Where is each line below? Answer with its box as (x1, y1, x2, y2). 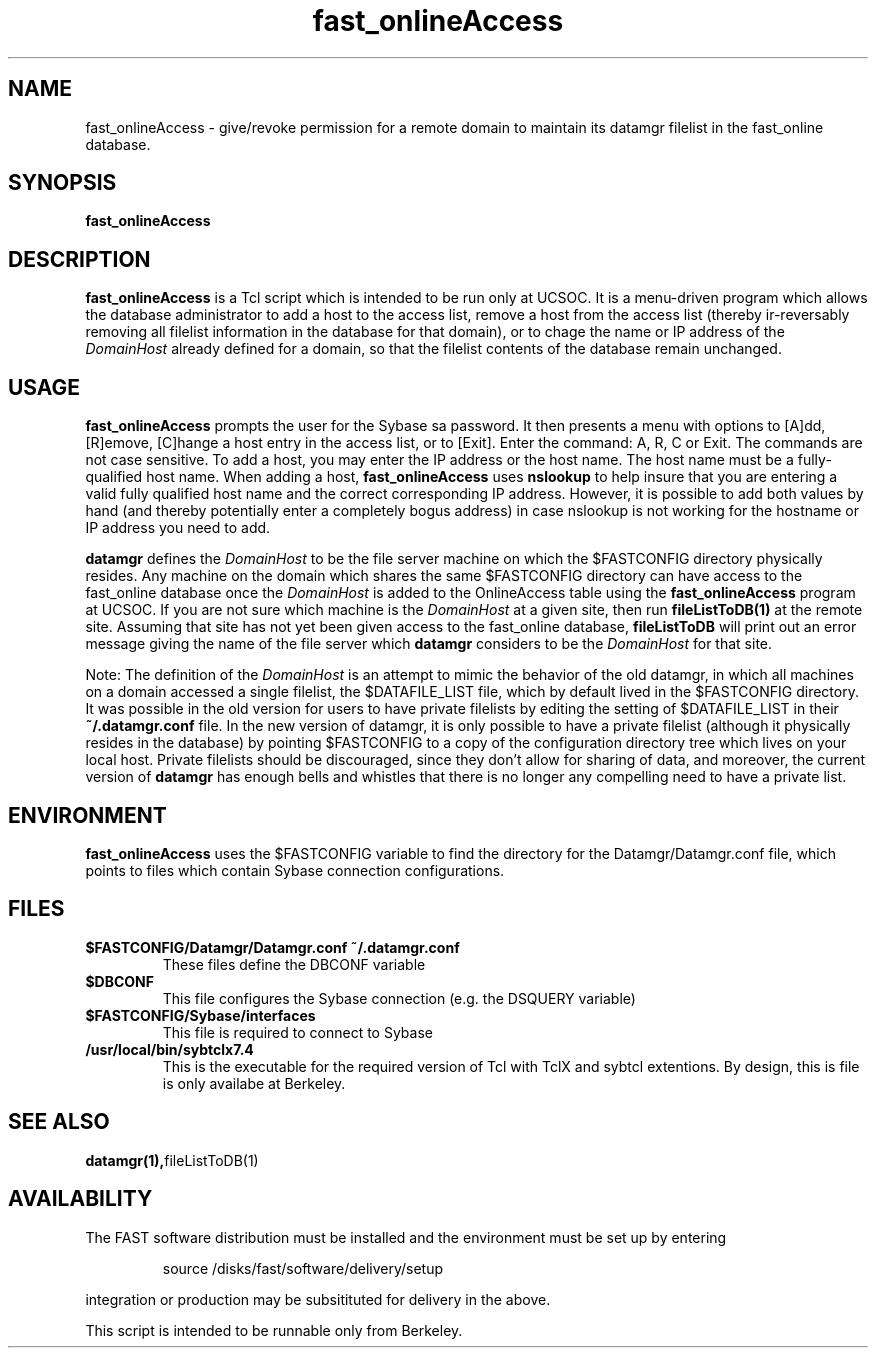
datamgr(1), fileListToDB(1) (85, 1151, 259, 1169)
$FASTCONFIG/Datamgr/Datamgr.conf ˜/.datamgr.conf (85, 938, 460, 956)
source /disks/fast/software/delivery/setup (162, 1259, 444, 1277)
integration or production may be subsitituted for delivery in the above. (85, 1290, 551, 1308)
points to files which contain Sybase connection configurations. (85, 861, 505, 879)
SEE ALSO (8, 1109, 110, 1135)
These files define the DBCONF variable (162, 955, 426, 973)
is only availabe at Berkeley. (162, 1074, 346, 1092)
